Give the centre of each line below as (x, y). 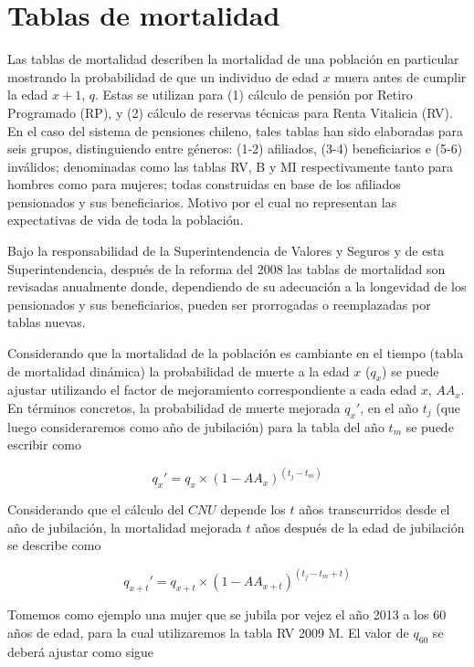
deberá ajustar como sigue (81, 651)
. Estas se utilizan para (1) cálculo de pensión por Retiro (253, 95)
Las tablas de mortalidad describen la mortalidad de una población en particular (233, 59)
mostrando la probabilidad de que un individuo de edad (163, 76)
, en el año (390, 408)
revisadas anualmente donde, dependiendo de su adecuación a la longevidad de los (237, 286)
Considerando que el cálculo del (96, 509)
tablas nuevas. (47, 322)
